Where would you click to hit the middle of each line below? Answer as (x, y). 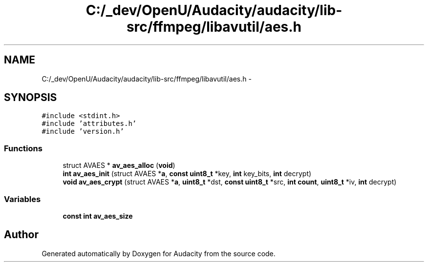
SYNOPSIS (31, 98)
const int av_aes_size (98, 216)
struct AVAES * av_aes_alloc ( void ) (119, 165)
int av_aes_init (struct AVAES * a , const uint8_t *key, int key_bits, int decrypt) (187, 174)
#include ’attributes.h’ (89, 124)
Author (21, 235)
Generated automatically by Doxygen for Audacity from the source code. (159, 253)
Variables (22, 199)
